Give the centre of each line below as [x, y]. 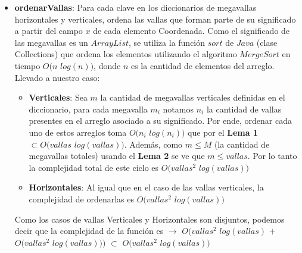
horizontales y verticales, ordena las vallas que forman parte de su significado [155, 19]
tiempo [27, 65]
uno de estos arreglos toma [78, 132]
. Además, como [153, 144]
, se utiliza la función [167, 42]
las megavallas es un [51, 42]
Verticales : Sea [58, 97]
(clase [267, 42]
